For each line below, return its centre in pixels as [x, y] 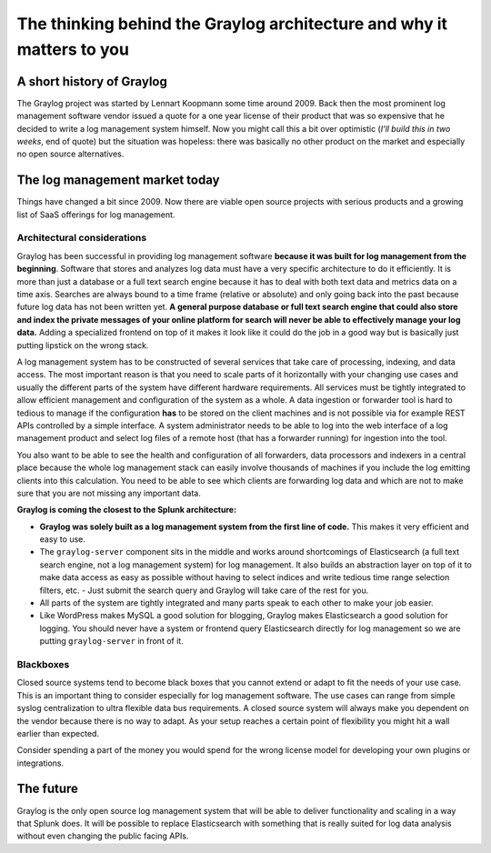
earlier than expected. [58, 733]
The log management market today [118, 181]
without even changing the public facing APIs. [103, 836]
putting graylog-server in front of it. [111, 641]
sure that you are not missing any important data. [109, 493]
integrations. [40, 763]
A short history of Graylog [92, 81]
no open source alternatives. [70, 154]
